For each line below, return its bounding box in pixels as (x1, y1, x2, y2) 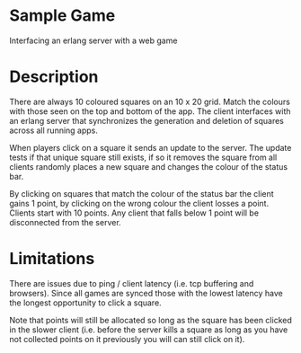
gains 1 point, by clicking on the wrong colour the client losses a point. (9, 198, 270, 208)
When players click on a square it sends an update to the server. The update (9, 142, 292, 153)
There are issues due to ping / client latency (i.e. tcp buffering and (9, 278, 254, 288)
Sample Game (9, 5, 116, 26)
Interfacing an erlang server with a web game (9, 35, 178, 46)
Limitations (9, 249, 95, 269)
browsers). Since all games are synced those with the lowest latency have (9, 287, 283, 298)
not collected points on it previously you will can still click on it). (9, 333, 245, 344)
